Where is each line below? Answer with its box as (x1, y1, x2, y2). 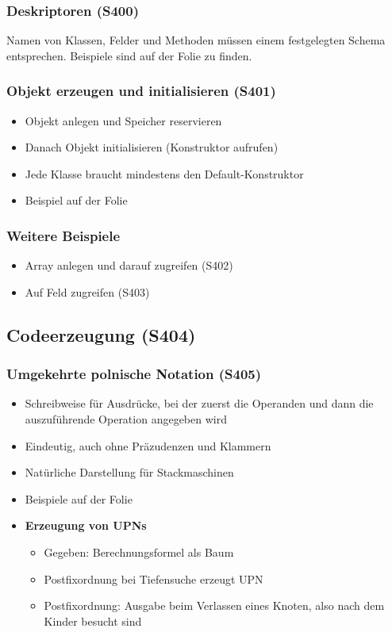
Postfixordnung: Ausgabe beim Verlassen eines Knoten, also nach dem (44, 597, 385, 614)
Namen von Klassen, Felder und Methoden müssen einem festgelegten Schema (6, 32, 386, 48)
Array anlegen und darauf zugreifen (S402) (25, 257, 233, 274)
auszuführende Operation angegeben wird (25, 411, 227, 427)
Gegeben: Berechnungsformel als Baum (44, 543, 234, 560)
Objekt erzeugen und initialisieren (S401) (6, 81, 276, 101)
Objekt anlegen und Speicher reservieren (25, 112, 222, 128)
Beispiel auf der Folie (25, 192, 128, 209)
